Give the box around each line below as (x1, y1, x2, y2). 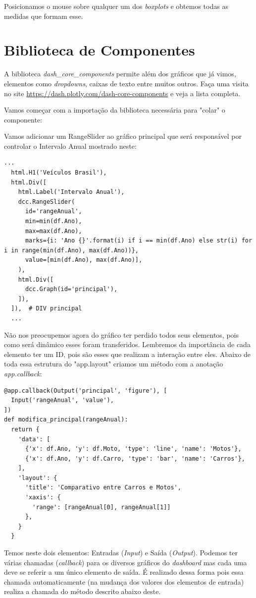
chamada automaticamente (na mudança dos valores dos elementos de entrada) (4, 576, 244, 587)
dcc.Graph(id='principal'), (25, 286, 118, 293)
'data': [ (18, 435, 51, 443)
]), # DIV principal (11, 305, 82, 312)
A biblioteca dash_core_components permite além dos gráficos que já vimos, (4, 68, 236, 79)
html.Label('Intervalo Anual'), (18, 188, 125, 196)
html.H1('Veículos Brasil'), (11, 169, 107, 177)
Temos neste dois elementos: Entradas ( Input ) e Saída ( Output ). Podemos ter (4, 547, 238, 558)
